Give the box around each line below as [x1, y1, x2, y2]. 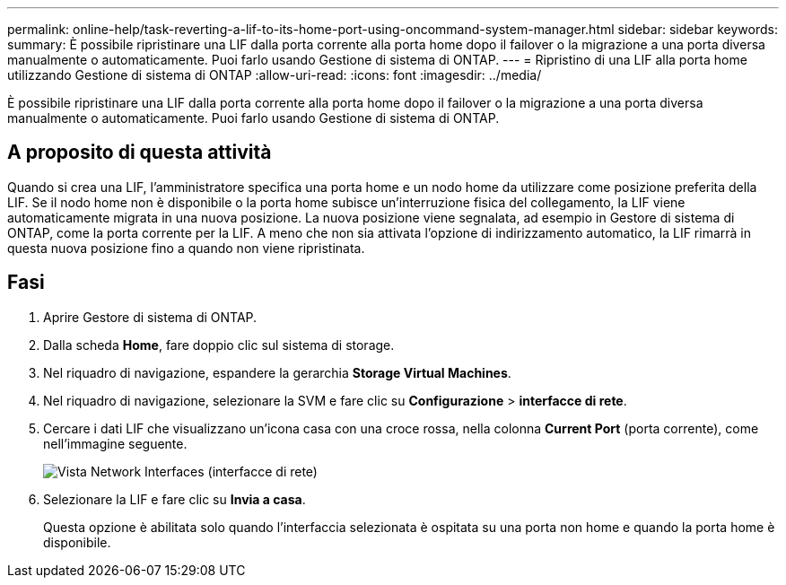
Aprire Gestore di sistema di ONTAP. [43, 309, 258, 325]
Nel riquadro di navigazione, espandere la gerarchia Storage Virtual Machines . [43, 364, 511, 380]
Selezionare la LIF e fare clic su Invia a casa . [43, 491, 306, 507]
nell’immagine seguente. [43, 435, 188, 451]
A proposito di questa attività [7, 141, 272, 164]
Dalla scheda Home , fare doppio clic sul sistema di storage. [43, 336, 395, 353]
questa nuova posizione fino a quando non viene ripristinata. [7, 240, 365, 256]
